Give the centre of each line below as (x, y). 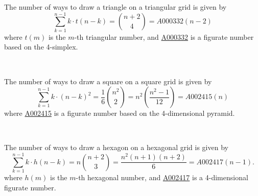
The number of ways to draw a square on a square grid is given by (108, 81)
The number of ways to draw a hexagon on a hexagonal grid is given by (116, 147)
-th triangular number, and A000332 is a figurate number (164, 36)
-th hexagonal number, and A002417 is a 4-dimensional (162, 177)
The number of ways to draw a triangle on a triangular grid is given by (115, 7)
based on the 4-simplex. (41, 47)
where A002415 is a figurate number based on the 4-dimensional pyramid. (120, 113)
